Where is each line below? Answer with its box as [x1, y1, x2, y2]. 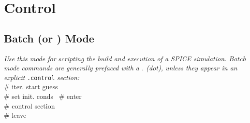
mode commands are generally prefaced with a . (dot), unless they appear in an [4, 63, 237, 73]
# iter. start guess [4, 82, 58, 92]
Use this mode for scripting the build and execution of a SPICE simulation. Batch [4, 53, 246, 63]
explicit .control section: [4, 72, 80, 82]
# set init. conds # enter [4, 91, 82, 101]
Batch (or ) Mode [4, 30, 94, 45]
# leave [4, 110, 27, 120]
